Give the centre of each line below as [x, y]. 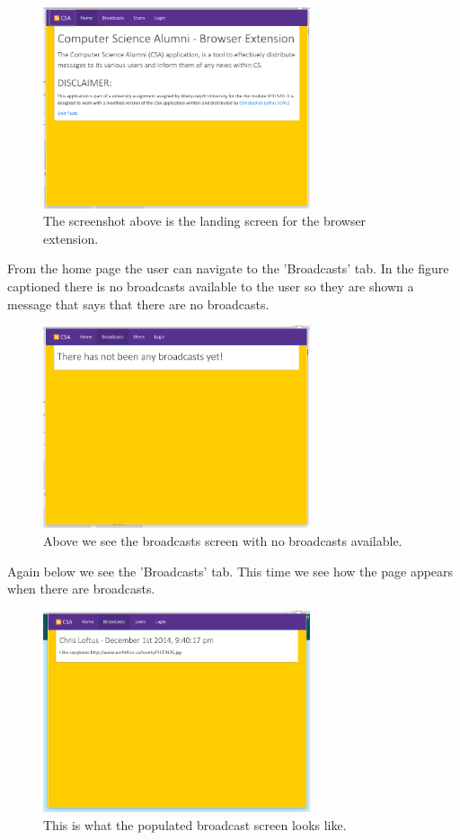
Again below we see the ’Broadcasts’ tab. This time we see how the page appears [230, 571]
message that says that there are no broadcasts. [138, 304]
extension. [71, 238]
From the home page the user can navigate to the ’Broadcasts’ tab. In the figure [228, 268]
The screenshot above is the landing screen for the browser [205, 221]
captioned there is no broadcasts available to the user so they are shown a [211, 286]
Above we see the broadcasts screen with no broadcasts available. [223, 541]
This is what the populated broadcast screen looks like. [195, 824]
